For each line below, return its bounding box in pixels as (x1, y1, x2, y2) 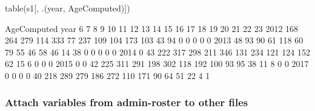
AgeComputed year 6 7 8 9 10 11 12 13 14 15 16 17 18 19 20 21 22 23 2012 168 (5, 22, 299, 34)
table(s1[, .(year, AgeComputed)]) (5, 2, 130, 14)
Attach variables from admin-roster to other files (5, 95, 248, 110)
